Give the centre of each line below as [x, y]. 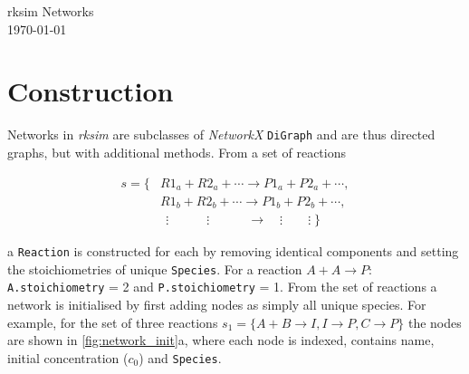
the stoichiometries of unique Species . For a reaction [155, 269]
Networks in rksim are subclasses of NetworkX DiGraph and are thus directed [221, 134]
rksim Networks [51, 11]
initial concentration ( [68, 357]
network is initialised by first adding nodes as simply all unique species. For [217, 305]
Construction [91, 91]
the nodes [435, 322]
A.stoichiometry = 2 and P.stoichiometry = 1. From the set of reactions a [222, 287]
